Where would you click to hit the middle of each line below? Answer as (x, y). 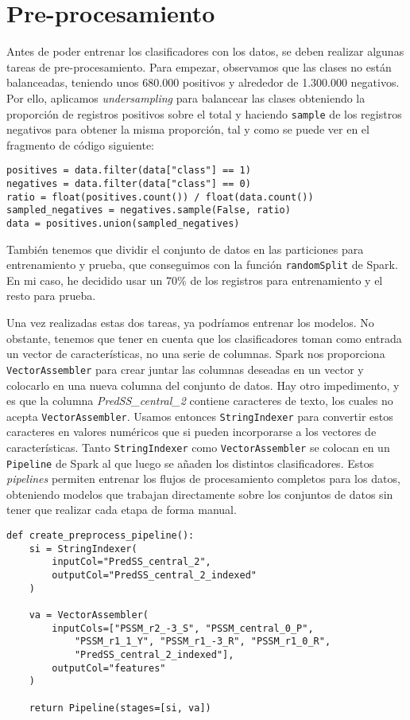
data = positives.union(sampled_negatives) (123, 223)
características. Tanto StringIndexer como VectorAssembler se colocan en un (198, 447)
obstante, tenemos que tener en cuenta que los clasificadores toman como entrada (204, 338)
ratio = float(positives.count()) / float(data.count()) (160, 197)
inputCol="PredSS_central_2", (132, 562)
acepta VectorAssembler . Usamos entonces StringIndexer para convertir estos (200, 416)
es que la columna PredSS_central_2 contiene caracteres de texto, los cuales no (200, 401)
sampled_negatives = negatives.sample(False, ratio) (149, 210)
